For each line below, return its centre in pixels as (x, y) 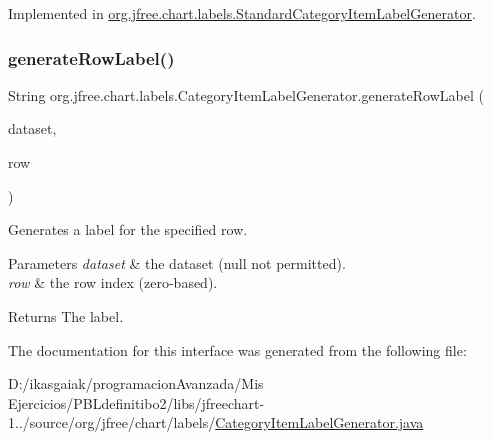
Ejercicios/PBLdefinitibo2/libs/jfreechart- (136, 402)
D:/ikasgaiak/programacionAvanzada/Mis (136, 383)
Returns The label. (66, 315)
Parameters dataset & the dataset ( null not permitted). (177, 262)
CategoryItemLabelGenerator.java (319, 422)
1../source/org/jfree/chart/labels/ (112, 422)
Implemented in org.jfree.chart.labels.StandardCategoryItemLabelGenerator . (242, 13)
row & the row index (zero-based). (113, 282)
